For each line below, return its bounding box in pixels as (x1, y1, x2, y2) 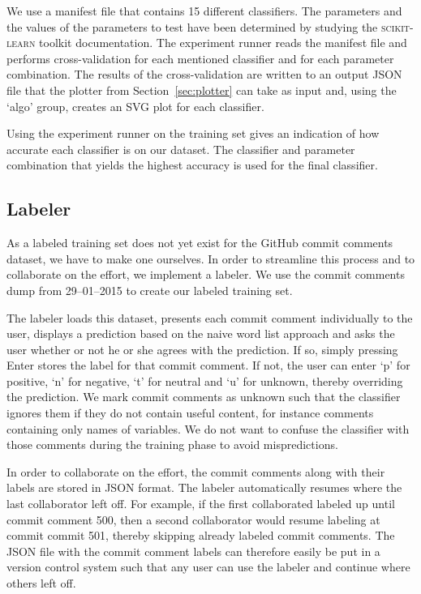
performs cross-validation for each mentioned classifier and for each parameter (6, 49, 394, 66)
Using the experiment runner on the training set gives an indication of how (6, 125, 380, 142)
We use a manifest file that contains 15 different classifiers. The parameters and (6, 2, 402, 19)
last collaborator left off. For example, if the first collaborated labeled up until (6, 495, 395, 512)
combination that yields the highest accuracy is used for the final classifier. (6, 156, 378, 173)
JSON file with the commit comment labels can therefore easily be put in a (6, 542, 380, 559)
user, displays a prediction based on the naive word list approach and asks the (6, 325, 395, 342)
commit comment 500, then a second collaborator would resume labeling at (6, 511, 380, 528)
